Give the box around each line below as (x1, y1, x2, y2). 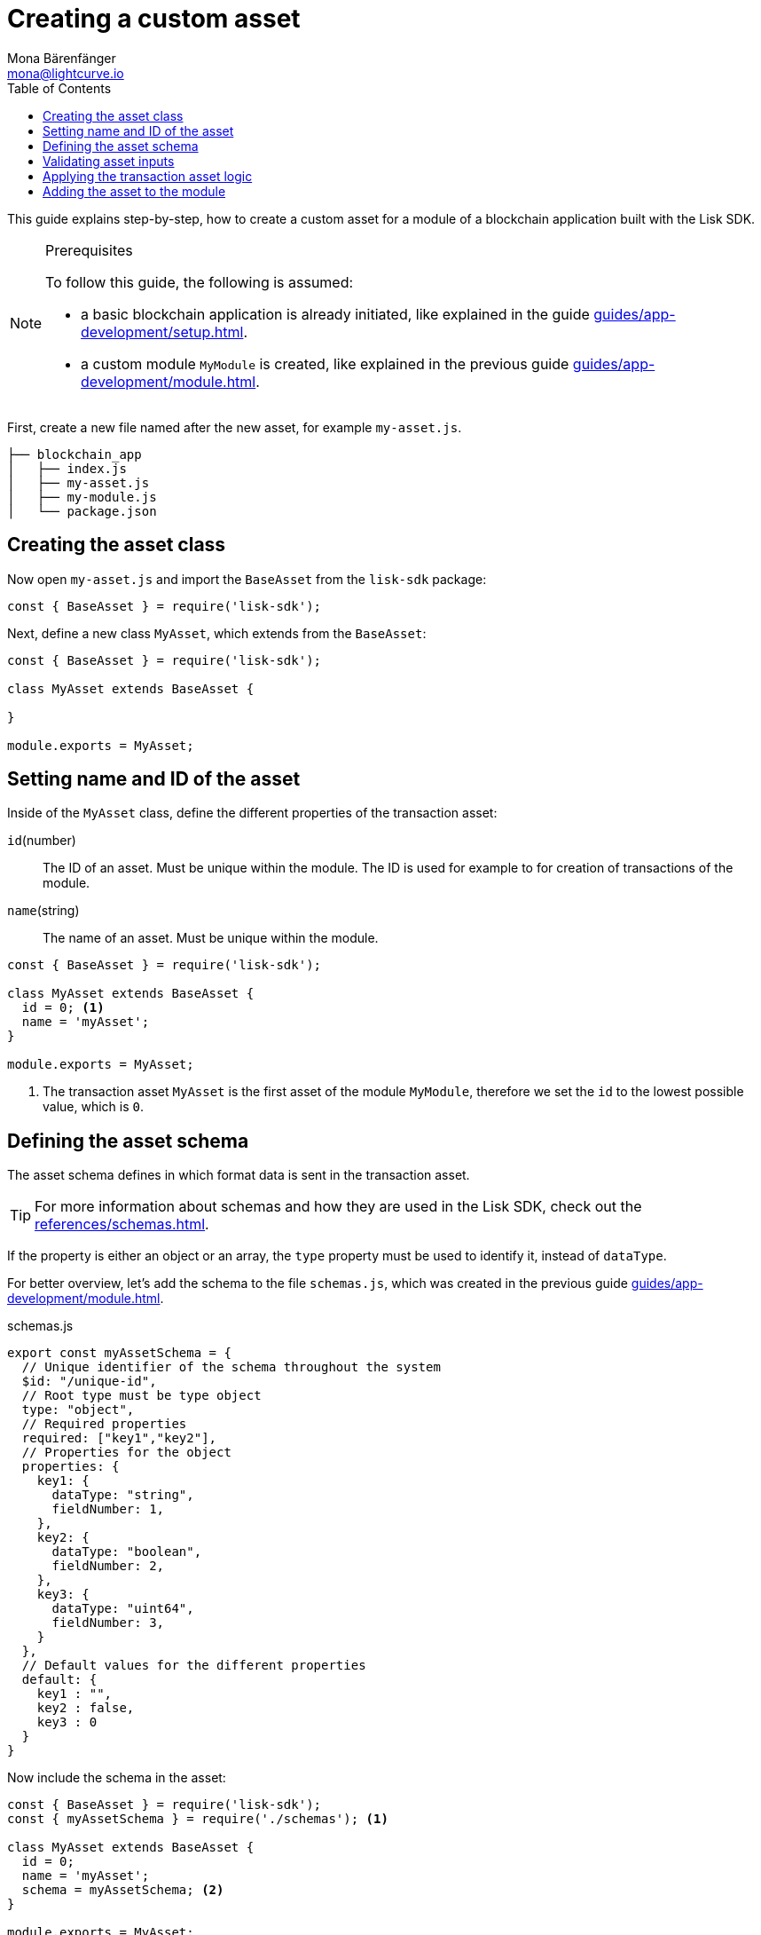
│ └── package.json (7, 503, 157, 518)
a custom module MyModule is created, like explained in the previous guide (81, 354, 569, 373)
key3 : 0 (36, 1715, 98, 1730)
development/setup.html (81, 322, 244, 341)
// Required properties (21, 1417, 187, 1432)
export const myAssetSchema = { (7, 1346, 231, 1361)
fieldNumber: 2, (51, 1559, 165, 1574)
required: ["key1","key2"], (21, 1431, 217, 1446)
